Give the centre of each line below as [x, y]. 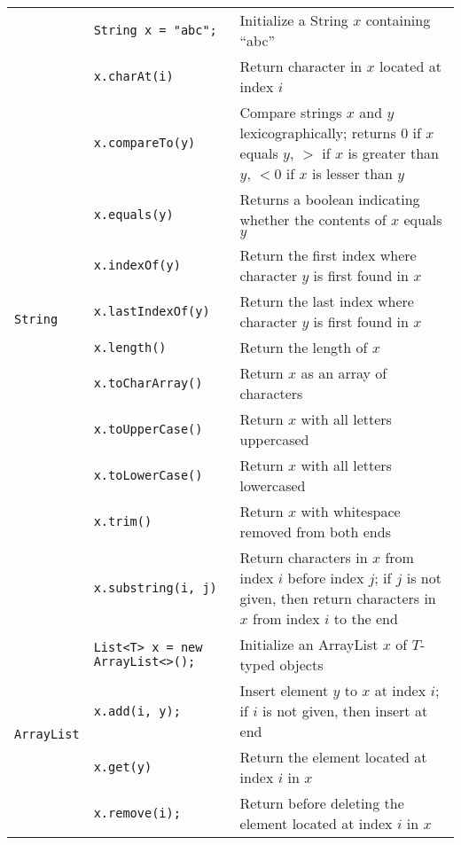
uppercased [274, 439]
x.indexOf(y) [137, 265]
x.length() [130, 347]
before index [326, 578]
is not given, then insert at [345, 711]
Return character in [301, 66]
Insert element [284, 690]
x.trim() [123, 521]
